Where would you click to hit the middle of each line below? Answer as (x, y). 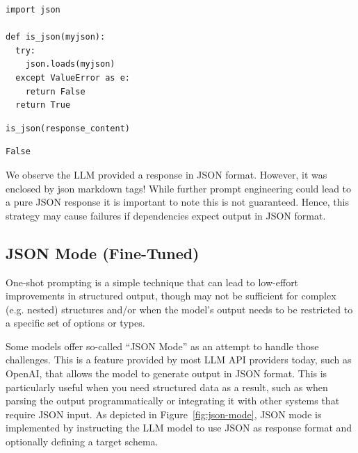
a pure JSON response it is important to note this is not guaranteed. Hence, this (177, 202)
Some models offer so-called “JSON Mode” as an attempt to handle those (162, 346)
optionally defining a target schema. (82, 442)
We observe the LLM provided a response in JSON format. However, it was (166, 174)
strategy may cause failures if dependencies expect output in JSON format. (166, 215)
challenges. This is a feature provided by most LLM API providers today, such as (179, 360)
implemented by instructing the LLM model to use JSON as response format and (179, 428)
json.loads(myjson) (70, 64)
